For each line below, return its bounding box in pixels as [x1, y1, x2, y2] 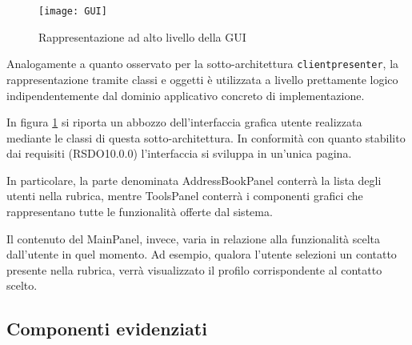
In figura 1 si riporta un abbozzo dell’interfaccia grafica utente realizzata [6, 114, 362, 130]
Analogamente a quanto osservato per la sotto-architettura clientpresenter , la [6, 55, 399, 72]
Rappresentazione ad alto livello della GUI [38, 28, 246, 45]
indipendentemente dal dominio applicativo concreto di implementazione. [6, 86, 365, 103]
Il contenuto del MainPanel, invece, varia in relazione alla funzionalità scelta [6, 230, 381, 247]
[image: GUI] [38, 6, 107, 17]
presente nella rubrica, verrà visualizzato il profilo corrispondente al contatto [6, 261, 382, 278]
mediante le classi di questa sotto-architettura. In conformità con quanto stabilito [6, 129, 406, 146]
